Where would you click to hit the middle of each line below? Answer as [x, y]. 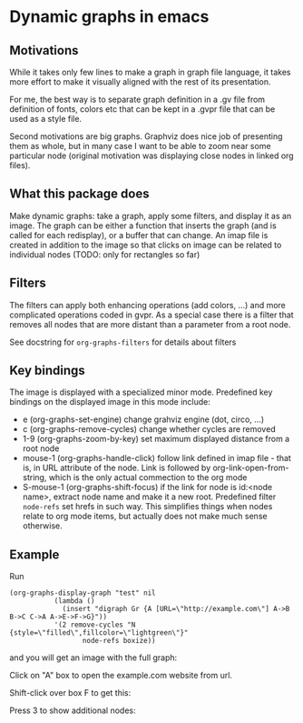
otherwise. [43, 526]
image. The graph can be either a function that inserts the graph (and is [143, 226]
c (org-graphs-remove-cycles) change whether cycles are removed [149, 429]
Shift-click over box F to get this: [70, 693]
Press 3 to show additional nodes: [73, 710]
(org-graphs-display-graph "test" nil [83, 593]
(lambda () [74, 601]
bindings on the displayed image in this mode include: [110, 402]
